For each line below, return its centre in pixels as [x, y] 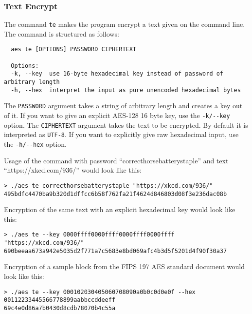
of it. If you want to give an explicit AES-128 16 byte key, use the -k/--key [117, 115]
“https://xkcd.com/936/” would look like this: [73, 170]
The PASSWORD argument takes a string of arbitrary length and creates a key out [123, 106]
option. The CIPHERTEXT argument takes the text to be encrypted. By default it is [126, 125]
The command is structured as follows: [62, 33]
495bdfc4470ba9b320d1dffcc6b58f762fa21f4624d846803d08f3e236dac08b [116, 194]
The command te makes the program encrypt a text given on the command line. [125, 24]
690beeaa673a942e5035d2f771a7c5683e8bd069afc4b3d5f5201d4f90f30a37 [116, 251]
